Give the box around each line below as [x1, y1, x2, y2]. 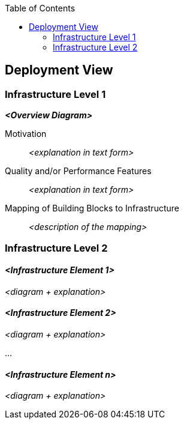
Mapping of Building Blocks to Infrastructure [5, 203, 179, 214]
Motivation [5, 129, 47, 139]
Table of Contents [5, 3, 76, 13]
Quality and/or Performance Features [5, 166, 152, 177]
